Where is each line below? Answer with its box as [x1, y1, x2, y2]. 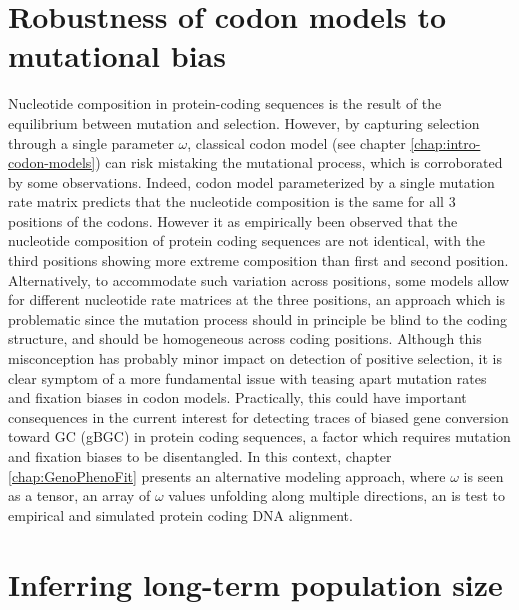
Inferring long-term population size [8, 563, 503, 604]
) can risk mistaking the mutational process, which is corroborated [95, 152, 503, 173]
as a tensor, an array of [8, 485, 151, 506]
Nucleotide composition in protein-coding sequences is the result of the [8, 93, 442, 114]
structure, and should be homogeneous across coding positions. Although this [8, 328, 482, 349]
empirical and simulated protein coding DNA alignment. [8, 504, 353, 525]
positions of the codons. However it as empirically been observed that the [8, 210, 458, 231]
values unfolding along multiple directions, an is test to [168, 485, 506, 506]
